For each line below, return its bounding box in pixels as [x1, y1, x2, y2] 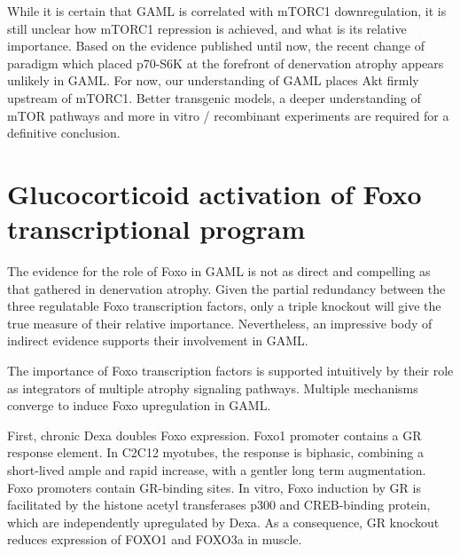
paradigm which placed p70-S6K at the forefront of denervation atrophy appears [7, 53, 444, 72]
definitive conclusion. [7, 123, 121, 142]
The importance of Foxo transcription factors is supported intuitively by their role [7, 361, 454, 380]
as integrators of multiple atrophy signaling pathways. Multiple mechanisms [7, 378, 418, 397]
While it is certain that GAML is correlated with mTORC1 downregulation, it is [7, 2, 447, 20]
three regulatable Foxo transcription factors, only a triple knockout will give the [7, 297, 441, 315]
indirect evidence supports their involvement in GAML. [7, 331, 308, 350]
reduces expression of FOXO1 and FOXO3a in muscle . [7, 530, 302, 549]
